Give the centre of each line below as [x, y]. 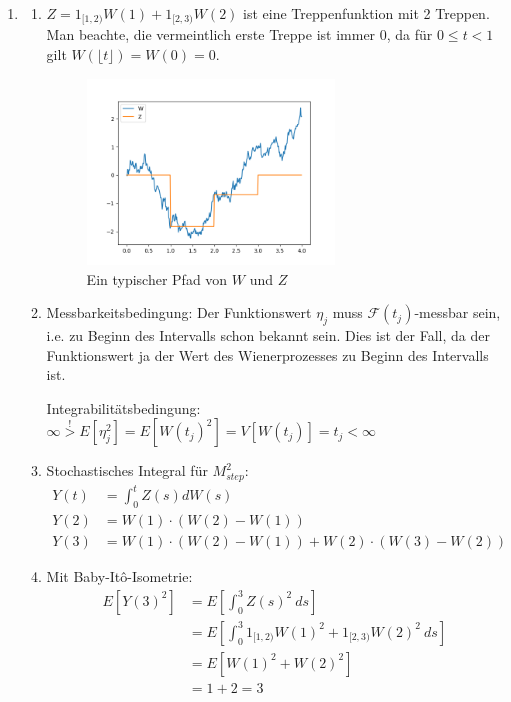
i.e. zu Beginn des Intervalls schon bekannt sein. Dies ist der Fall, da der [268, 334]
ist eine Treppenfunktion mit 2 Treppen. [366, 13]
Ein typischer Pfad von [157, 278]
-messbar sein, [457, 312]
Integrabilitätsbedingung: [123, 407]
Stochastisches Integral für [127, 470]
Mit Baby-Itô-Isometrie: [119, 576]
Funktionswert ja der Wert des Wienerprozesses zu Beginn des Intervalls [267, 354]
